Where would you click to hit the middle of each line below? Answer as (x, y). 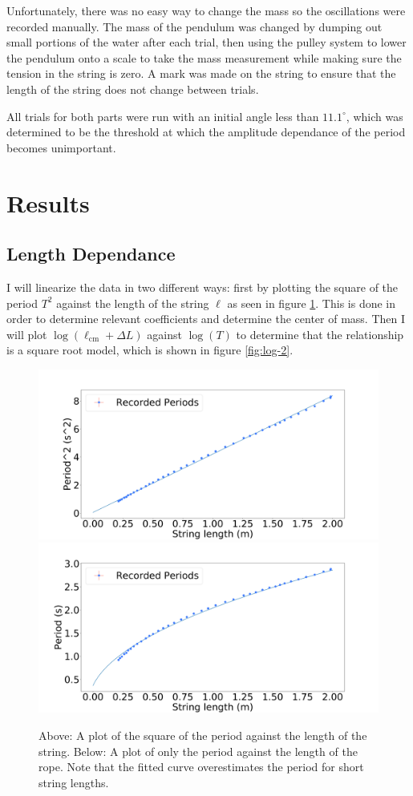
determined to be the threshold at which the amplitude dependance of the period (206, 132)
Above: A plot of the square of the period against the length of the (203, 735)
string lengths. (74, 782)
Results (48, 202)
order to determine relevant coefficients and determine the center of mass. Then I (206, 319)
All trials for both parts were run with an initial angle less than (163, 116)
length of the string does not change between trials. (133, 89)
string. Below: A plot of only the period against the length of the (198, 751)
